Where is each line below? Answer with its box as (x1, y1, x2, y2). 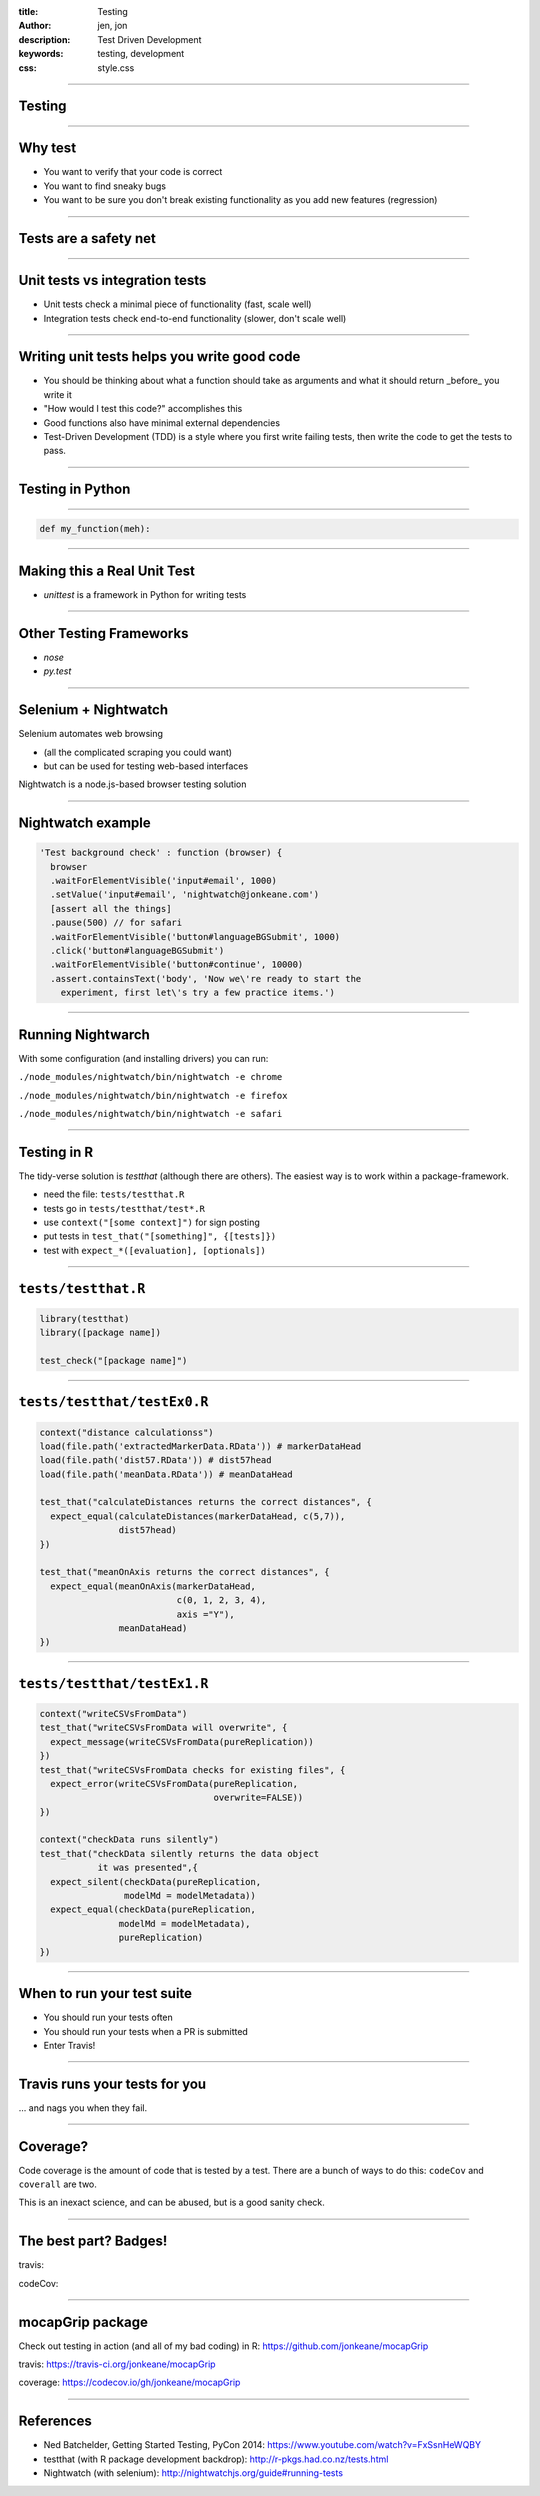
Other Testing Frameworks (18, 625, 189, 642)
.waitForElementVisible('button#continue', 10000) (50, 959, 304, 970)
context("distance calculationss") (39, 1426, 214, 1438)
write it (43, 388, 72, 400)
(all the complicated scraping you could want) (43, 746, 233, 758)
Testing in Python (18, 481, 131, 498)
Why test (18, 140, 77, 157)
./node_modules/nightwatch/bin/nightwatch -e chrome (18, 1071, 283, 1083)
